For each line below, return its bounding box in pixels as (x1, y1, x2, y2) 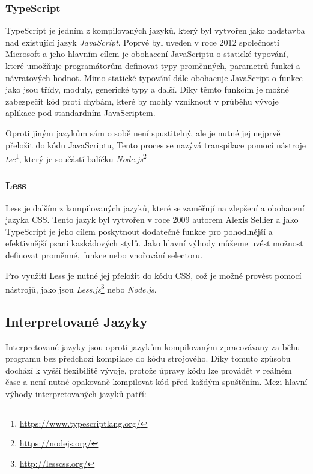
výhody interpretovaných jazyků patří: (5, 387, 147, 400)
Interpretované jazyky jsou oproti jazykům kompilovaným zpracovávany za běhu (5, 340, 300, 353)
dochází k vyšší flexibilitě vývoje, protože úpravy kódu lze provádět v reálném (5, 363, 292, 376)
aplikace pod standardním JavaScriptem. (5, 106, 156, 119)
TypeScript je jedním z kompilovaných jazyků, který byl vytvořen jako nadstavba (5, 24, 305, 37)
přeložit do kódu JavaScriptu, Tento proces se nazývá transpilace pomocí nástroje (5, 138, 306, 151)
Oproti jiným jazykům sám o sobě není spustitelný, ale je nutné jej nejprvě (5, 126, 281, 139)
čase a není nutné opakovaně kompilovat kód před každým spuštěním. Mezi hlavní (5, 375, 308, 388)
